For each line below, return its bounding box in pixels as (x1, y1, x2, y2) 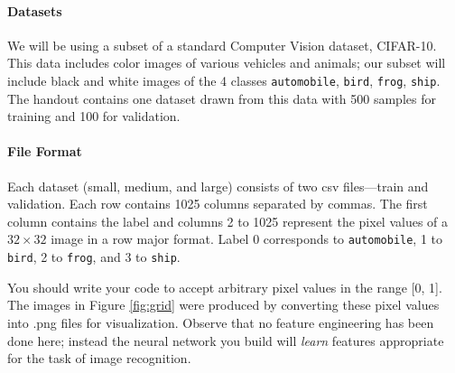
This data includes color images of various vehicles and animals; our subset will (7, 53, 446, 72)
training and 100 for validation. (7, 107, 181, 126)
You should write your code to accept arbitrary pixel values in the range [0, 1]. (7, 277, 442, 296)
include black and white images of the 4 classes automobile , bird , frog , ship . (7, 70, 441, 89)
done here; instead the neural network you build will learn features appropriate (7, 331, 444, 350)
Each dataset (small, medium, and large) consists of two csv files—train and (7, 176, 429, 195)
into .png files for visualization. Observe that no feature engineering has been (7, 312, 434, 331)
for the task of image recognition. (7, 349, 191, 368)
